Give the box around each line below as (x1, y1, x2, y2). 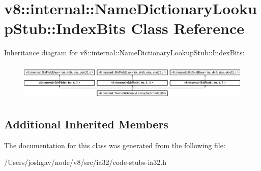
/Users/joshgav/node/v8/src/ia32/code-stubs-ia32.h (4, 157, 167, 167)
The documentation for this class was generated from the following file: (4, 140, 225, 150)
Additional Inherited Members (4, 116, 168, 131)
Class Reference (131, 18, 244, 39)
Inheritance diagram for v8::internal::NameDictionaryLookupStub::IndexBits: (4, 47, 245, 58)
